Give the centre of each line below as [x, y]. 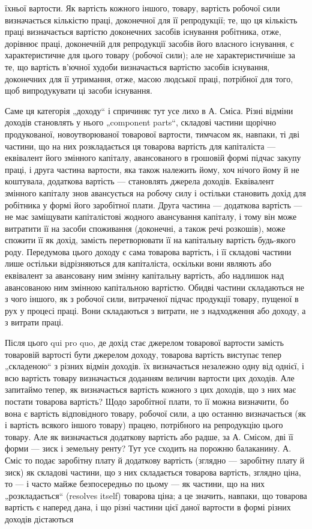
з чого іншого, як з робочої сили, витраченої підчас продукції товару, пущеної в [152, 299]
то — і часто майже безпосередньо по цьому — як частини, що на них [135, 484]
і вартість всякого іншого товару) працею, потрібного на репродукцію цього [144, 425]
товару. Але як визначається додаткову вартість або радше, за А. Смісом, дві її [149, 436]
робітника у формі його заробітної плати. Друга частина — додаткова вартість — [154, 204]
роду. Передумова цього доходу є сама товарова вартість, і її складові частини [148, 251]
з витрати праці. [34, 322]
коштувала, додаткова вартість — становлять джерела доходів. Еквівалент [139, 181]
